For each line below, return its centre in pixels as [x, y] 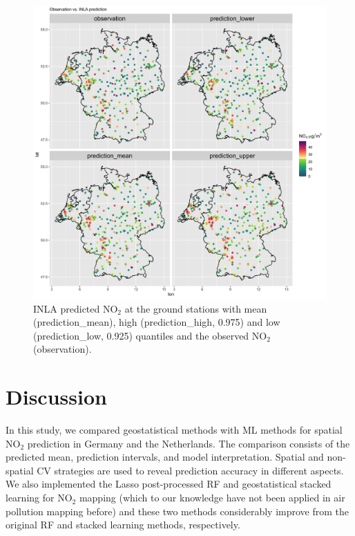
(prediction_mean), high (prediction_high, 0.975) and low [157, 322]
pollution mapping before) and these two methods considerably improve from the [177, 511]
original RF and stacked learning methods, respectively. [123, 525]
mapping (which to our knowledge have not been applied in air [212, 498]
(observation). [63, 349]
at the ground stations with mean [196, 308]
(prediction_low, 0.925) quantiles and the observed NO [150, 335]
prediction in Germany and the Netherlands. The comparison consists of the [189, 443]
